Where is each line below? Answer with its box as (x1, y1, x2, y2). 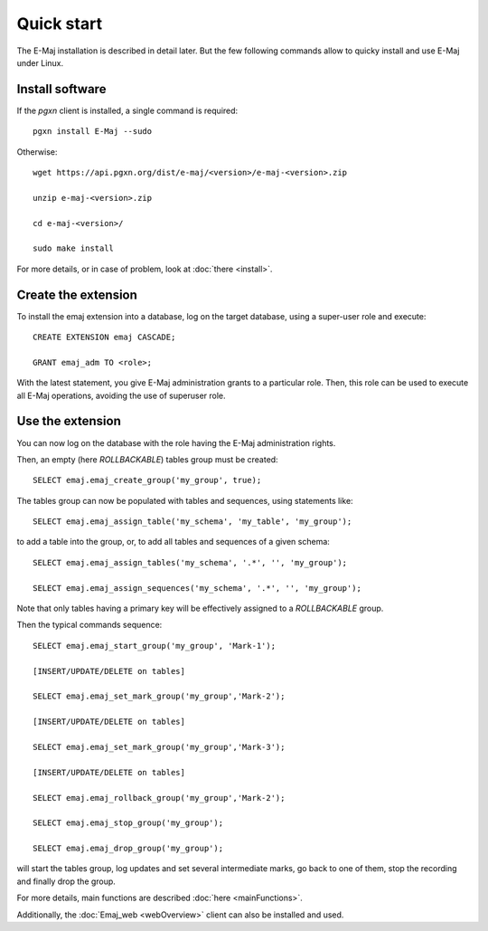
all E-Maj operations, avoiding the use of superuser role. (16, 390, 226, 401)
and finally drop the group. (16, 876, 117, 887)
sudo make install (33, 243, 115, 253)
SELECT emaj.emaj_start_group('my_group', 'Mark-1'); (33, 641, 276, 651)
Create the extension (16, 287, 137, 302)
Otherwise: (16, 146, 58, 157)
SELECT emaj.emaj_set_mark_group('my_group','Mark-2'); (33, 691, 286, 701)
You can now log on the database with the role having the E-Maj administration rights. (16, 437, 336, 448)
